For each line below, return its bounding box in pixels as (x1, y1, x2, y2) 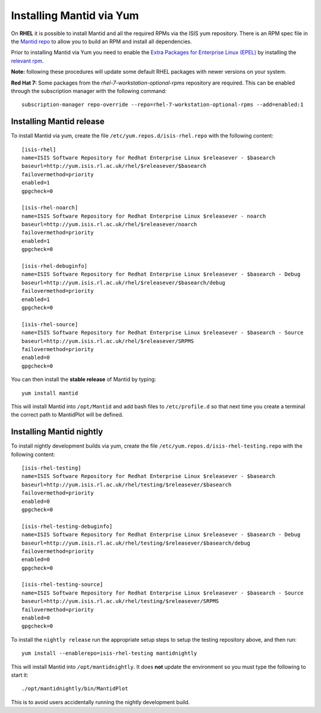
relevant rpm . (11, 57, 44, 64)
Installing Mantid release (11, 117, 105, 127)
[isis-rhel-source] (21, 321, 78, 327)
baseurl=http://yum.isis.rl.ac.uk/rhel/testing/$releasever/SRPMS (21, 598, 219, 605)
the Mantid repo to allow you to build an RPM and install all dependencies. (11, 37, 193, 45)
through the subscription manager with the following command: (11, 87, 167, 95)
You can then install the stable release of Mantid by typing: (11, 376, 156, 383)
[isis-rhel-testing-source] (21, 581, 103, 588)
